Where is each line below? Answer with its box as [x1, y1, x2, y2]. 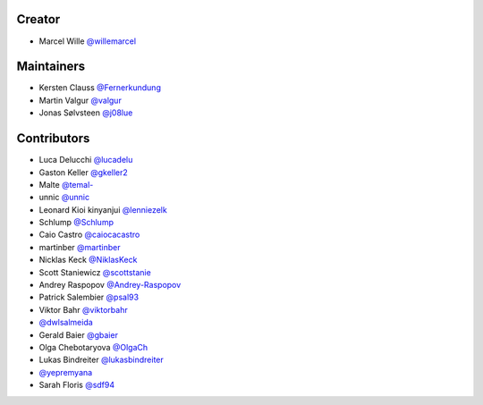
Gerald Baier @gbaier [38, 329, 118, 340]
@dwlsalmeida [38, 317, 93, 328]
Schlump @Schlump [38, 217, 114, 228]
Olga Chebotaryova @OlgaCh [38, 342, 148, 352]
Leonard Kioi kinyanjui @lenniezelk [38, 204, 167, 215]
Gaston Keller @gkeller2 [38, 166, 129, 178]
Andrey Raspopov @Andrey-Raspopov [38, 280, 182, 291]
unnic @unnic [38, 192, 89, 203]
